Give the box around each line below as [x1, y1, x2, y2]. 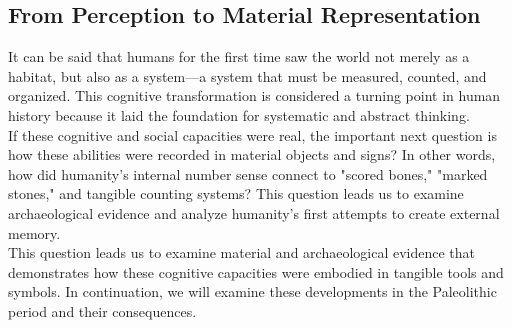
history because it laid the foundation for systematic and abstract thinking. [8, 104, 470, 125]
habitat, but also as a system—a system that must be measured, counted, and [8, 65, 487, 86]
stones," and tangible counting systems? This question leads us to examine [8, 183, 464, 204]
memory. [8, 222, 61, 243]
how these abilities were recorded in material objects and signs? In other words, [8, 144, 496, 165]
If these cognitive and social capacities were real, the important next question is [8, 124, 497, 145]
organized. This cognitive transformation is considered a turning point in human [8, 85, 501, 106]
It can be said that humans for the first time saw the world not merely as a [8, 46, 470, 67]
